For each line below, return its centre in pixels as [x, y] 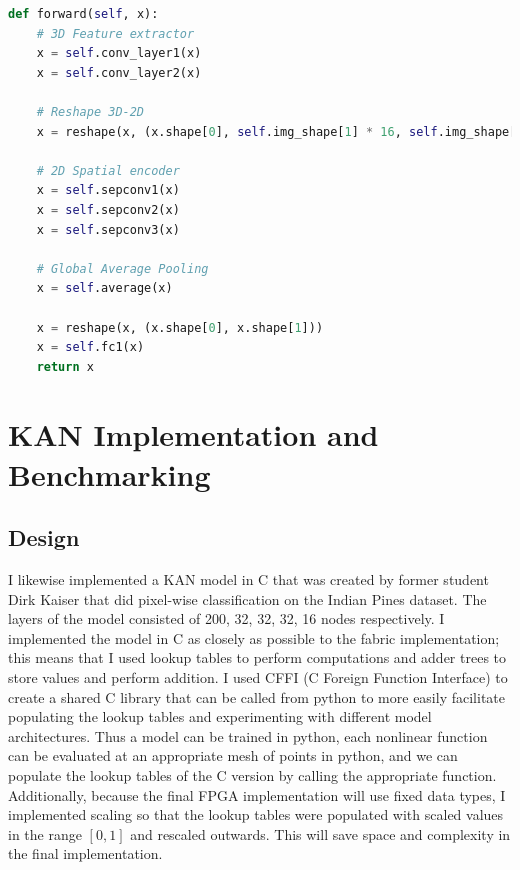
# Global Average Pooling [122, 268]
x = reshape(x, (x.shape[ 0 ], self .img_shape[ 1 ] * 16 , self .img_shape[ [276, 131]
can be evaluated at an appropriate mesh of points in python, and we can [233, 755]
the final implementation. [85, 853]
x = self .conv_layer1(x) [119, 53]
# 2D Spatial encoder [108, 170]
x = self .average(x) [104, 288]
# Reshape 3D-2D [90, 111]
